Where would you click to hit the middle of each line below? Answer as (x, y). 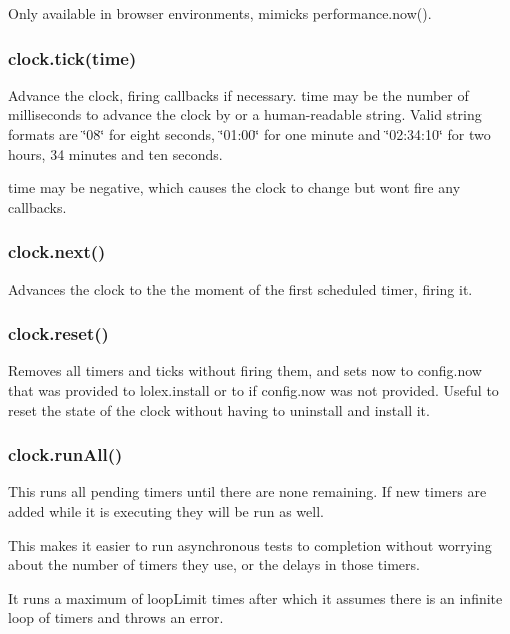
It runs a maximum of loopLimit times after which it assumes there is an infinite (255, 597)
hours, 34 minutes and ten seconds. (115, 153)
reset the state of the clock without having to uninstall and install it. (219, 409)
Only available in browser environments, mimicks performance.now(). (220, 13)
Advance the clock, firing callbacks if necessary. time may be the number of (238, 94)
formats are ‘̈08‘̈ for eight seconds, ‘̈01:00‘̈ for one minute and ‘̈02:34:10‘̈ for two (249, 134)
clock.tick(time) (72, 57)
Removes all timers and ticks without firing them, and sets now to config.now (245, 370)
